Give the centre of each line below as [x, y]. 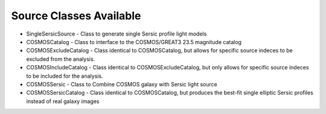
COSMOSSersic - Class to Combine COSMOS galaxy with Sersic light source [122, 84]
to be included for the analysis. [65, 76]
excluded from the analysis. [61, 59]
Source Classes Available [76, 16]
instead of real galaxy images [63, 101]
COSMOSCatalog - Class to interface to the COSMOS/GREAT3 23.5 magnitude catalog [134, 42]
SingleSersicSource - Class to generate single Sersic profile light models [117, 34]
